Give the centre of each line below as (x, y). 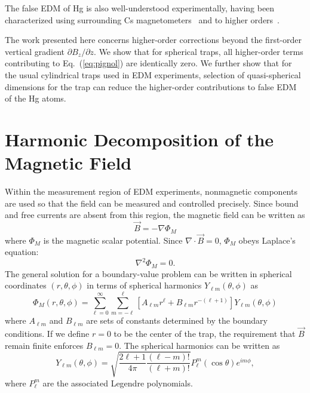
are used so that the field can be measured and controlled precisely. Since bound (152, 203)
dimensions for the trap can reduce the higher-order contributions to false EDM (151, 86)
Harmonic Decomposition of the (139, 139)
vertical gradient (35, 51)
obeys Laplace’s (267, 240)
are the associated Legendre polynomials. (118, 383)
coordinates (26, 285)
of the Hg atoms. (36, 98)
